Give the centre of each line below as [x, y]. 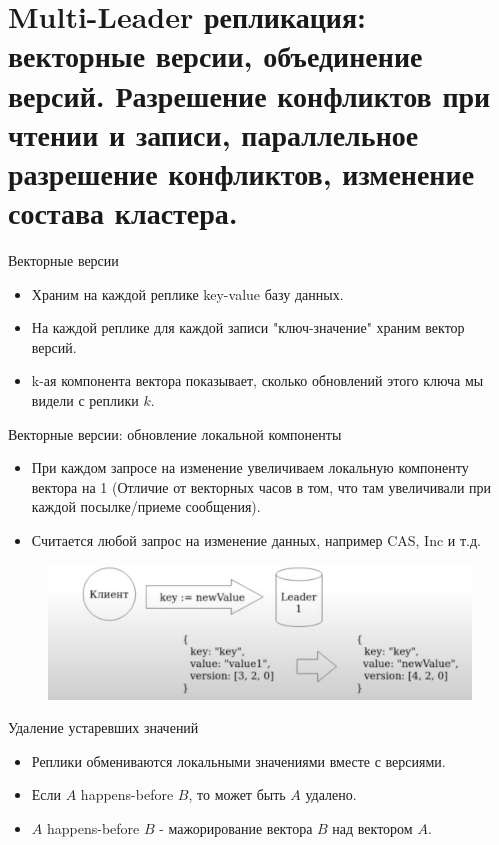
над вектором [372, 827]
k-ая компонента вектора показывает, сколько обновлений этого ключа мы [257, 380]
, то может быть [237, 794]
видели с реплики [85, 400]
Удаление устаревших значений [103, 727]
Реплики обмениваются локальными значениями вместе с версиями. [238, 760]
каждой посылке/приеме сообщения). [146, 506]
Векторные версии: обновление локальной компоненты [175, 433]
